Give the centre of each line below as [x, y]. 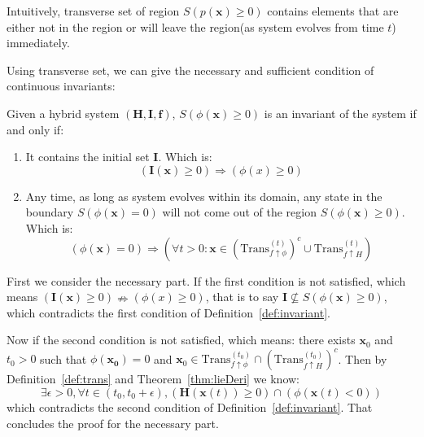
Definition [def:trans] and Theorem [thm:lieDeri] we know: [153, 379]
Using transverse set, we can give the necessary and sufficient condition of [190, 70]
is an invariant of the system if [340, 113]
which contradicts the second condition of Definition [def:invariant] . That [190, 407]
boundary [50, 212]
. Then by [363, 358]
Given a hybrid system [63, 113]
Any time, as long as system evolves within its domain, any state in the [204, 196]
